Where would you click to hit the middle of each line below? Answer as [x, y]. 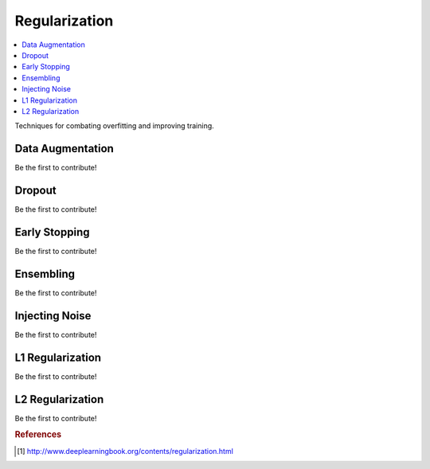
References [38, 435]
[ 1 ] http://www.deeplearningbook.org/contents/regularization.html [125, 451]
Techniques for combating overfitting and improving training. [114, 126]
